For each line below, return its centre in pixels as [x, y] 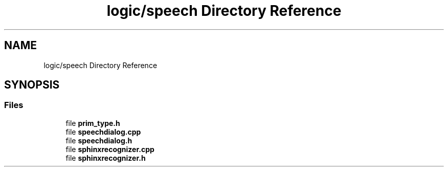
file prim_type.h [93, 123]
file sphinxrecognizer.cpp [110, 149]
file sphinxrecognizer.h [106, 158]
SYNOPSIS [32, 85]
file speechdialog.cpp [103, 132]
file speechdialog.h [99, 140]
